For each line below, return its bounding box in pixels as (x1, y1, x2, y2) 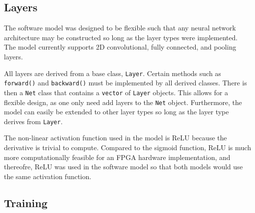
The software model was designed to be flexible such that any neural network (4, 23, 236, 33)
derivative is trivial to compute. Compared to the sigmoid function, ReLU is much (4, 142, 251, 153)
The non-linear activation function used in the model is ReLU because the (4, 133, 227, 143)
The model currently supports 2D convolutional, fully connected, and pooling (4, 42, 236, 52)
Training (4, 195, 48, 210)
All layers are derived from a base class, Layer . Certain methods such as (4, 68, 221, 78)
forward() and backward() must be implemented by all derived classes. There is (4, 78, 247, 88)
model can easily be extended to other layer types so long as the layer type (4, 106, 229, 117)
